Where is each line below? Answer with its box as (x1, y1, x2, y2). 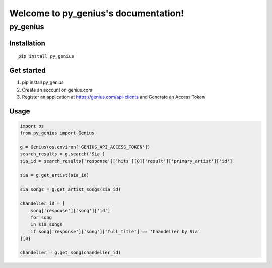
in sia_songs (30, 222, 63, 227)
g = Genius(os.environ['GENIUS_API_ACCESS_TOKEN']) (20, 144, 151, 150)
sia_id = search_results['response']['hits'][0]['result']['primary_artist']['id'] (20, 158, 233, 164)
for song (30, 214, 52, 220)
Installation (9, 39, 45, 47)
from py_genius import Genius (20, 130, 95, 136)
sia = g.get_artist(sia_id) (20, 172, 89, 178)
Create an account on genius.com (22, 86, 93, 93)
